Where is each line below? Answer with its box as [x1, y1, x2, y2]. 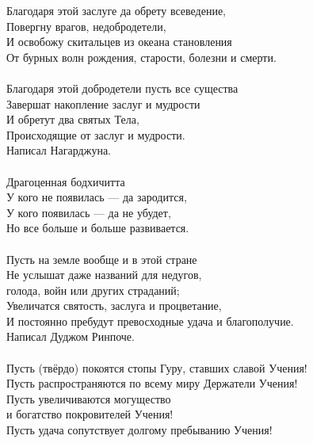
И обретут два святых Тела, [6, 111, 139, 128]
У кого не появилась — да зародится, [6, 189, 187, 205]
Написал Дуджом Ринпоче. [6, 328, 135, 345]
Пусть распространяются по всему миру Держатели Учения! [6, 375, 298, 391]
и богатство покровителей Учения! [6, 406, 174, 422]
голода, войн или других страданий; [6, 281, 180, 298]
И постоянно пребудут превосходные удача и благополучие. [6, 312, 294, 329]
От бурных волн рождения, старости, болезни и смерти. [6, 48, 277, 65]
